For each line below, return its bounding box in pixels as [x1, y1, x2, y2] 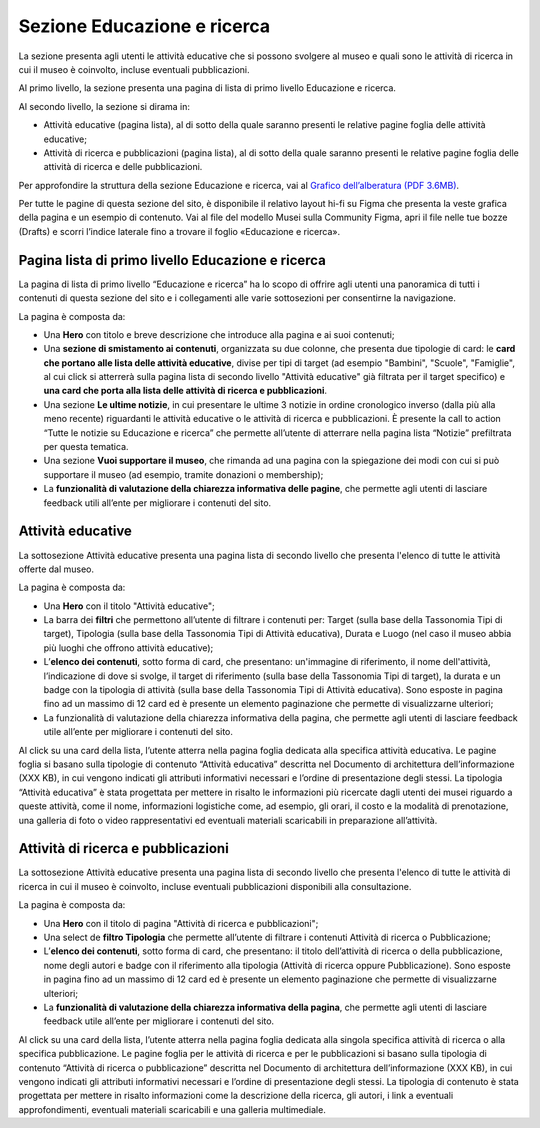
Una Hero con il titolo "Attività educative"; [43, 600, 215, 612]
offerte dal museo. [18, 563, 95, 575]
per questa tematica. [43, 441, 129, 453]
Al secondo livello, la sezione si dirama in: [18, 100, 190, 112]
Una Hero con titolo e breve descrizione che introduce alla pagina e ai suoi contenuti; [43, 328, 395, 340]
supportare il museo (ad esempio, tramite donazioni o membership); [43, 468, 324, 480]
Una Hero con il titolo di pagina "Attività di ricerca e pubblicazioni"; [43, 917, 319, 929]
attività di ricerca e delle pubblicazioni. [43, 161, 203, 173]
